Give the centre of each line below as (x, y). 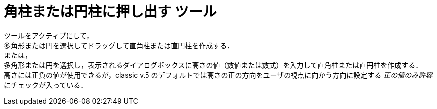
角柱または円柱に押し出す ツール (110, 12)
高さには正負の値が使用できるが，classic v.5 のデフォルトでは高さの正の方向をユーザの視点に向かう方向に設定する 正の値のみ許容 (218, 75)
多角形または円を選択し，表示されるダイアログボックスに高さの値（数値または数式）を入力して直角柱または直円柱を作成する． (213, 65)
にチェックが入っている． (46, 85)
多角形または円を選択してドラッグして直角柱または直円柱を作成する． (119, 45)
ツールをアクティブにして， (49, 35)
